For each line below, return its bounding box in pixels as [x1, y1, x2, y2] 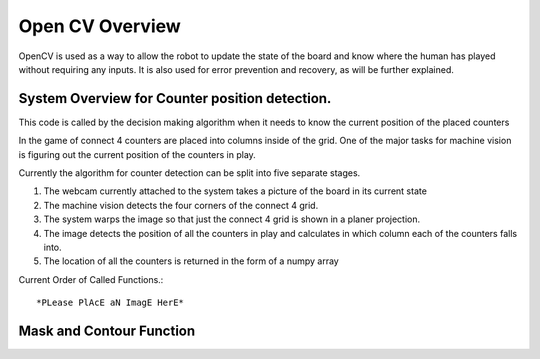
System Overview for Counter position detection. [18, 90, 332, 107]
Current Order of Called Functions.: [18, 273, 164, 285]
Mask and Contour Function [18, 322, 196, 339]
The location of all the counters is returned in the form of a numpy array [43, 255, 339, 267]
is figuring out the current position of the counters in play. [18, 148, 257, 160]
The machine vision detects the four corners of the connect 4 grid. [43, 199, 319, 211]
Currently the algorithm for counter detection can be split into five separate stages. [18, 167, 361, 179]
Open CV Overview [18, 15, 182, 37]
